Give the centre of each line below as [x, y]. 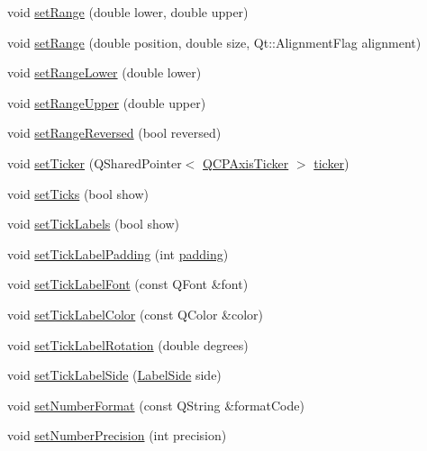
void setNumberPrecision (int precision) [117, 435]
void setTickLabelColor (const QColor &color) [135, 314]
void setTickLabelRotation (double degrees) [128, 344]
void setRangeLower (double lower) [104, 72]
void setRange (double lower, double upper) [128, 12]
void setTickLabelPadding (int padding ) [118, 253]
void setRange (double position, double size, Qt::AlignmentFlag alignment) [214, 42]
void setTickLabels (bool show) [93, 224]
